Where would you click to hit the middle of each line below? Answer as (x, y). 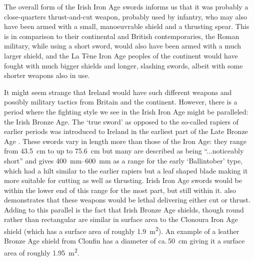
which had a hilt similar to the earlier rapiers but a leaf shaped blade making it (126, 170)
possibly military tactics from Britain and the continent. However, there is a (121, 102)
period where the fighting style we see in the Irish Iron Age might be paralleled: (126, 111)
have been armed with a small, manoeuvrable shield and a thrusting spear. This (127, 26)
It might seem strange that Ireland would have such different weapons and (118, 92)
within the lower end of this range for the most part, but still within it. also (120, 190)
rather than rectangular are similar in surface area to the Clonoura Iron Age (121, 219)
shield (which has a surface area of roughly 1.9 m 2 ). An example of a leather (122, 230)
